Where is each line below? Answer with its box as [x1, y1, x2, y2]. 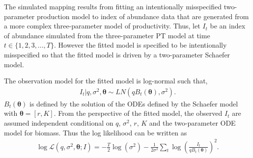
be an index [210, 21, 246, 31]
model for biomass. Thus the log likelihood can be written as [4, 127, 187, 137]
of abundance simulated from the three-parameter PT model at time [4, 30, 210, 40]
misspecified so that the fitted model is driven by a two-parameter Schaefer [4, 49, 230, 59]
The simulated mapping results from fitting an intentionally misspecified [4, 1, 222, 11]
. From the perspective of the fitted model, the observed [54, 108, 223, 118]
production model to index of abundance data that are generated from [36, 11, 249, 21]
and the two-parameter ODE [149, 117, 236, 128]
